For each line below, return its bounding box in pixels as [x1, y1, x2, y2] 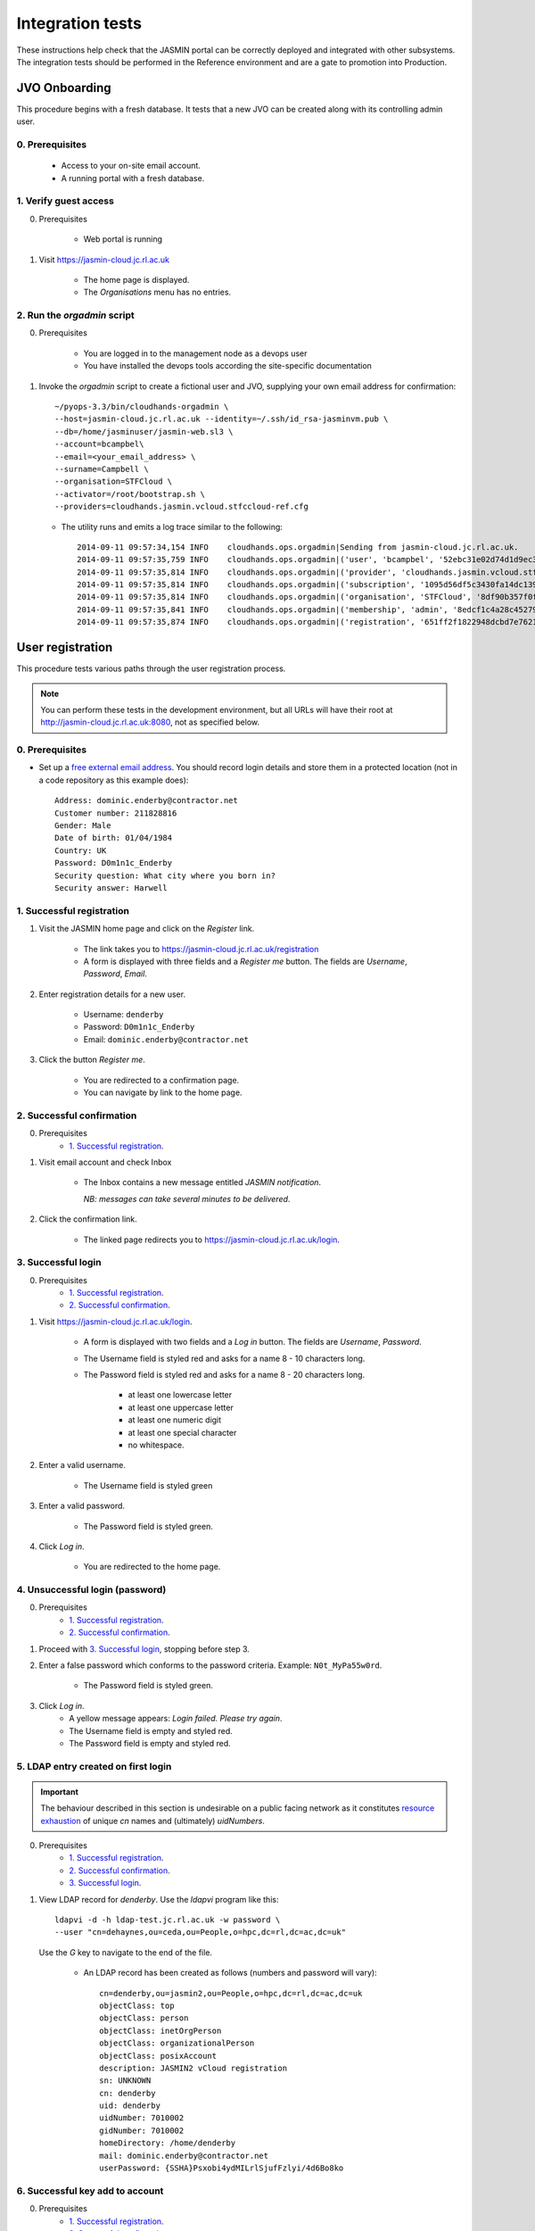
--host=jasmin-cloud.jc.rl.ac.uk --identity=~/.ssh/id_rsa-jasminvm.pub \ [54, 414, 389, 424]
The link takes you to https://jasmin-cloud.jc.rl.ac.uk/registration [83, 943, 319, 954]
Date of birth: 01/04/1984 [54, 833, 173, 843]
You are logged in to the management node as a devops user [83, 348, 308, 359]
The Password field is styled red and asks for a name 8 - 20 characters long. [83, 1369, 366, 1380]
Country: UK [54, 845, 107, 856]
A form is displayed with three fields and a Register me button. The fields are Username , [83, 956, 407, 966]
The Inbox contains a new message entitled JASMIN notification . [83, 1177, 321, 1188]
